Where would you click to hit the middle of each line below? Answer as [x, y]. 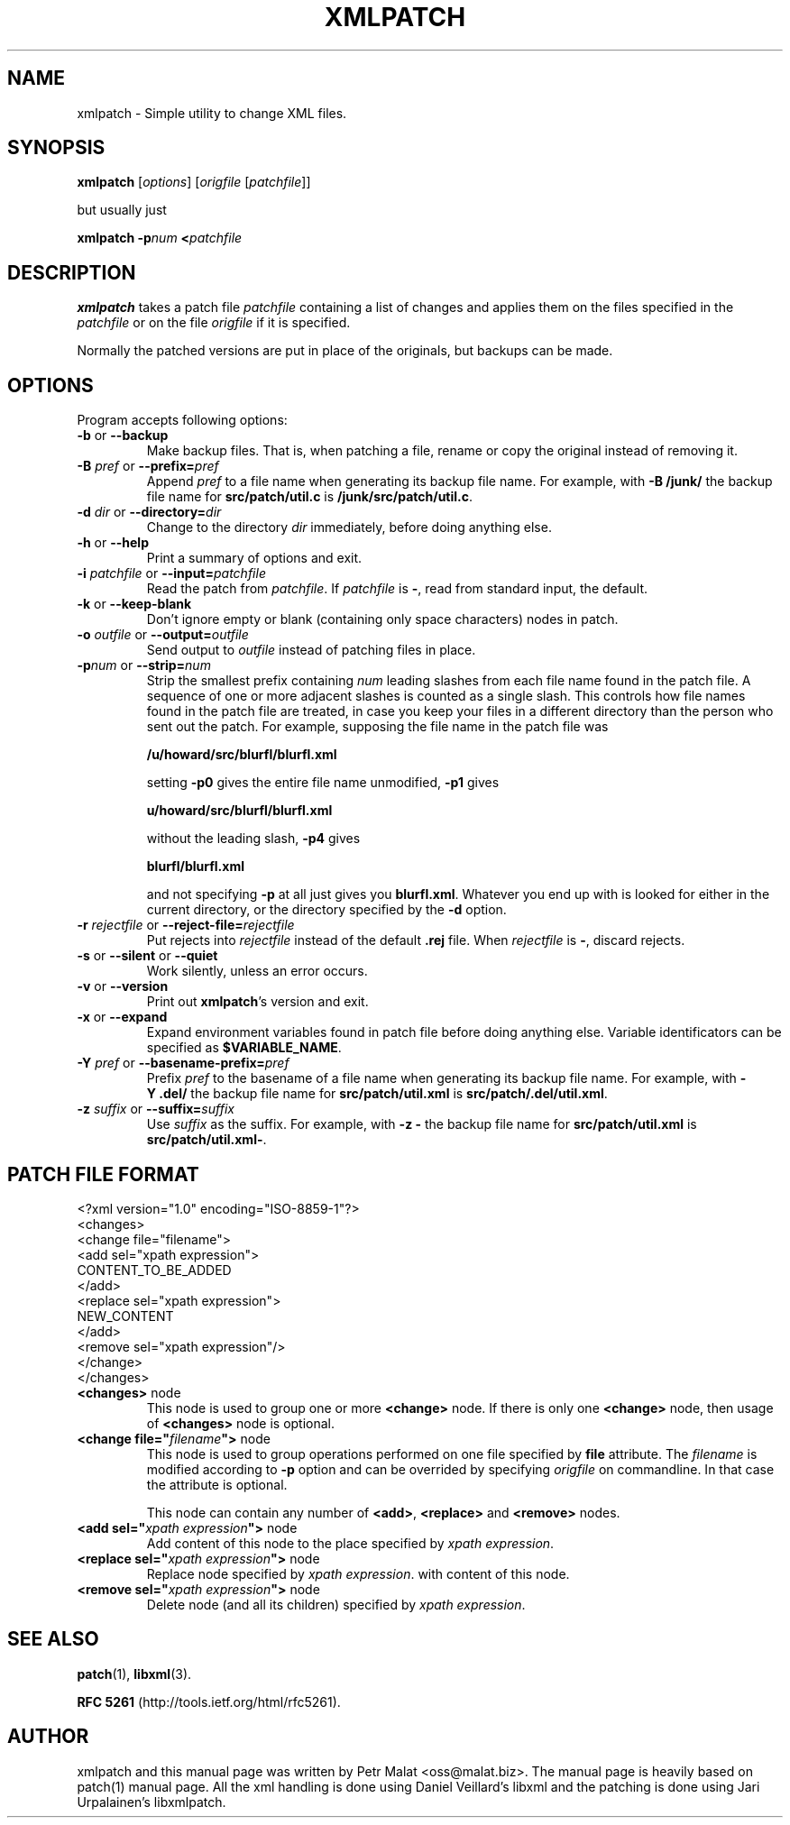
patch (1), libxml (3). [134, 1674]
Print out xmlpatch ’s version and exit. [257, 1002]
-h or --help [113, 543]
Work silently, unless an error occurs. [257, 971]
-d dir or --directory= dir [149, 512]
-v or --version [123, 986]
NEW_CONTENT [125, 1316]
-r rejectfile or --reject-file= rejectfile [186, 925]
